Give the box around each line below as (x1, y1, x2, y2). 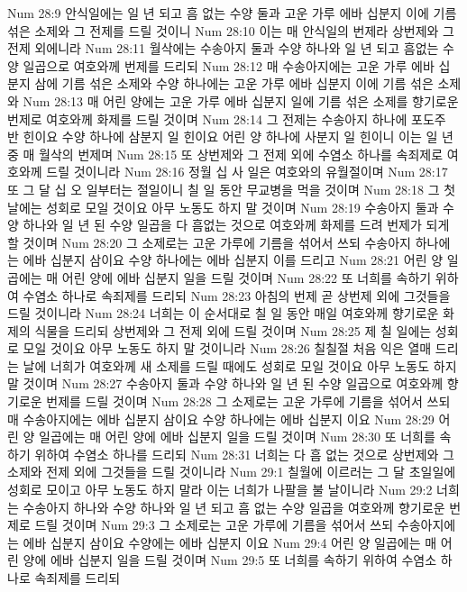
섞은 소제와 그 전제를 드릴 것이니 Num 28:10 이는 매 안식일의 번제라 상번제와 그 (7, 21, 454, 40)
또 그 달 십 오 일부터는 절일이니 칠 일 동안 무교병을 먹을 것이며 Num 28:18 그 (7, 179, 440, 198)
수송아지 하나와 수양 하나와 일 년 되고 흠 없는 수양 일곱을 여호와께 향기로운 (23, 497, 445, 516)
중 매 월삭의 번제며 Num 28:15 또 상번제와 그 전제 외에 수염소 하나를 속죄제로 (7, 144, 444, 163)
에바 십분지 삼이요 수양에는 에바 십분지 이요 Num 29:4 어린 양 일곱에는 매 (23, 533, 437, 551)
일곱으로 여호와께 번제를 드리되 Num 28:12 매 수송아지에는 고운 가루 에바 (23, 56, 435, 75)
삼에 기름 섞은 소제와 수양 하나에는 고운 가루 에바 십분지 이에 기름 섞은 (34, 74, 434, 93)
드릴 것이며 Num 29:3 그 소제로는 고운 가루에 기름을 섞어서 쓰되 (34, 515, 394, 534)
